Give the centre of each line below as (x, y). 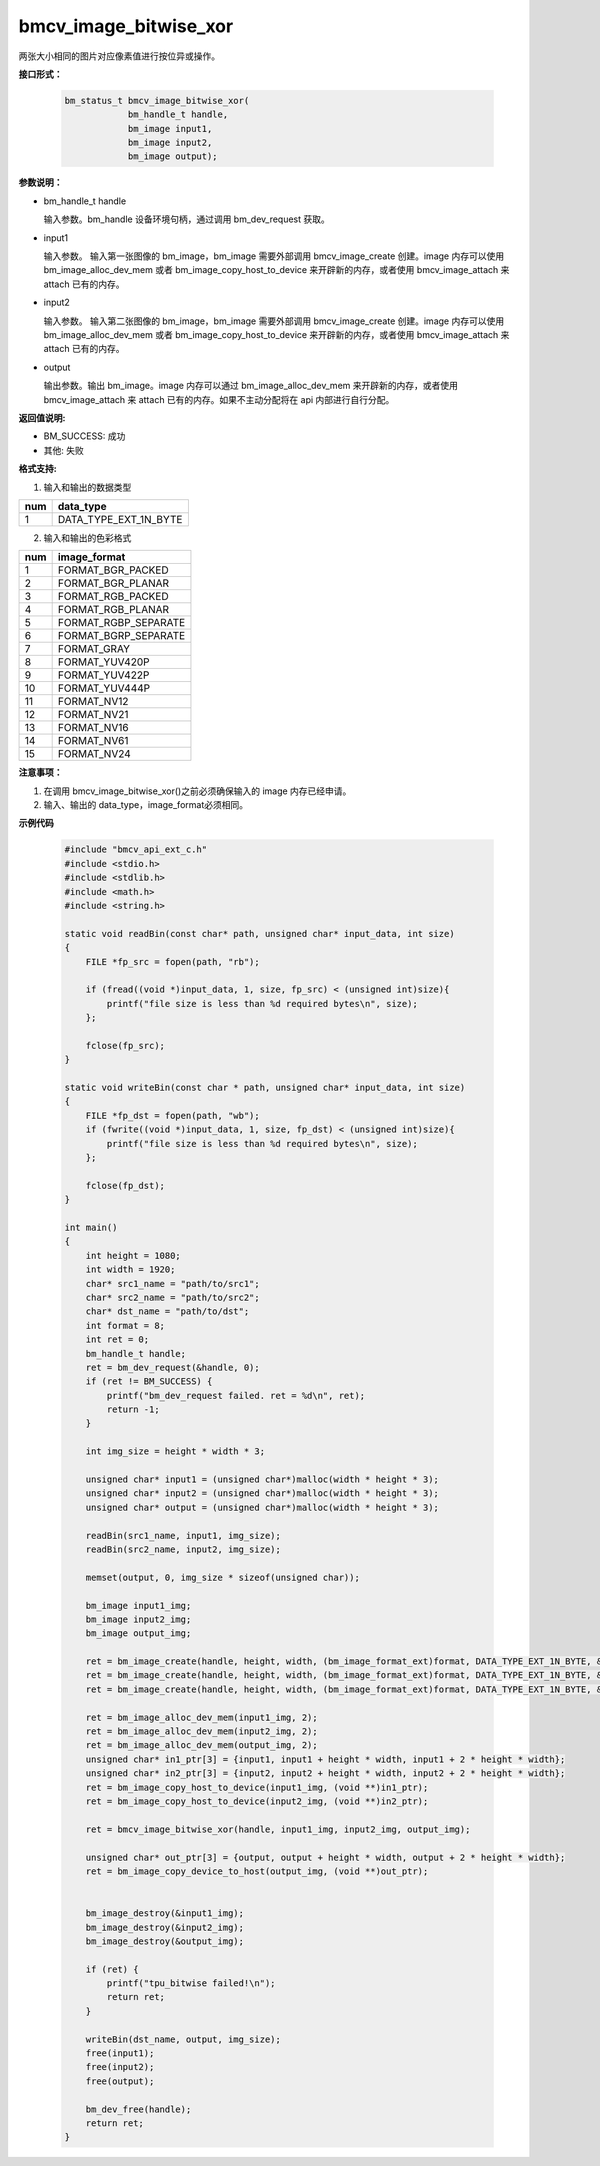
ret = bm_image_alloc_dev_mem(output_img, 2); (202, 1745)
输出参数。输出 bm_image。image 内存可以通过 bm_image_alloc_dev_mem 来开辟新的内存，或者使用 (251, 386)
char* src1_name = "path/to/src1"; (172, 1283)
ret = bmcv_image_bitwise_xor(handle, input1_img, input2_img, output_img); (278, 1829)
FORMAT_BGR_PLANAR (113, 583)
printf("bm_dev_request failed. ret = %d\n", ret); (236, 1395)
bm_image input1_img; (138, 1605)
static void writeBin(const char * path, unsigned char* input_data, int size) (265, 1088)
